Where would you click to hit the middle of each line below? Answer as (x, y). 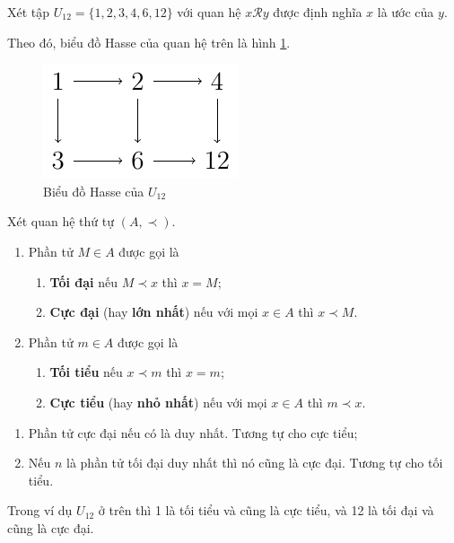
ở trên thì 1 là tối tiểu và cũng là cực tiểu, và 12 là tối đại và (266, 510)
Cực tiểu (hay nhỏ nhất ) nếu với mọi (158, 402)
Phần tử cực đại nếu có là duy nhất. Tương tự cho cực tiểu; (193, 432)
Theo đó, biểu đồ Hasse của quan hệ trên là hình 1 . (149, 42)
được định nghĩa (318, 12)
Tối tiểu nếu (86, 372)
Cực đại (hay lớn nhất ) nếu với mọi (154, 312)
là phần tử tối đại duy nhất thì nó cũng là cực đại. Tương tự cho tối (255, 463)
